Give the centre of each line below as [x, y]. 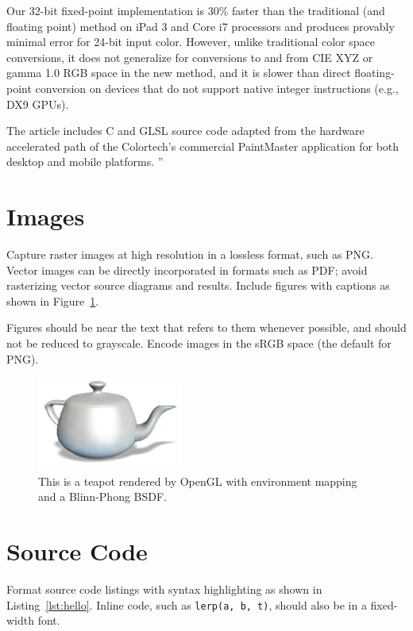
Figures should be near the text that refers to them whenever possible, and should [206, 327]
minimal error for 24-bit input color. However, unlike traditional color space [191, 42]
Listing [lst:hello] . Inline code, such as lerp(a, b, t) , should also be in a [187, 604]
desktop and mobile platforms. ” [85, 162]
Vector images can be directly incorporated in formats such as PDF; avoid [187, 269]
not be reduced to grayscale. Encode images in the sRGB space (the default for [199, 343]
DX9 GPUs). [38, 104]
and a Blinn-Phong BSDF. [103, 496]
